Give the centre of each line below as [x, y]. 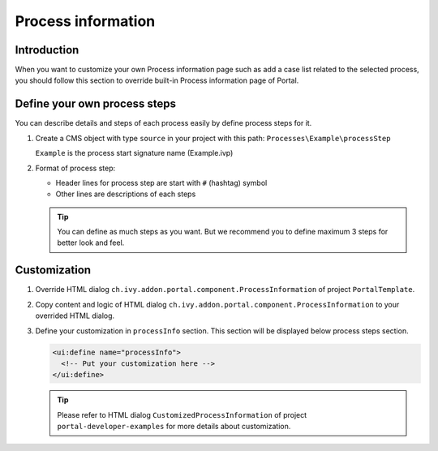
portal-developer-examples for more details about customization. [174, 427]
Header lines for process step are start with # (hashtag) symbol [161, 183]
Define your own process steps [95, 104]
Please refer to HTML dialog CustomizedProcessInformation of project [182, 414]
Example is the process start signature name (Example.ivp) [134, 153]
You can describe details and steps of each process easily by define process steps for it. [163, 123]
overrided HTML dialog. [75, 316]
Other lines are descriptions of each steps [126, 194]
